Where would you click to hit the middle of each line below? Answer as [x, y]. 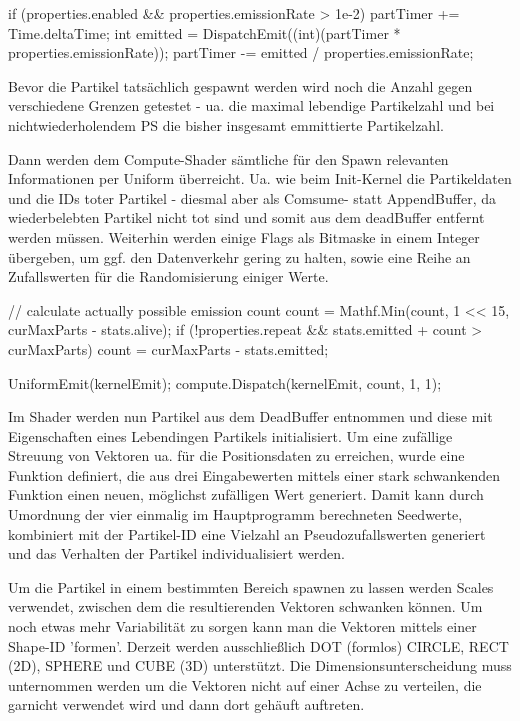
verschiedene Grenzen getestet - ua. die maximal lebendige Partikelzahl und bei [251, 105]
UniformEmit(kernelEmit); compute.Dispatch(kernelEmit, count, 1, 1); [225, 382]
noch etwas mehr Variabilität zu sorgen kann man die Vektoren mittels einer [242, 626]
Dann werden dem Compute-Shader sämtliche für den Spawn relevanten [228, 158]
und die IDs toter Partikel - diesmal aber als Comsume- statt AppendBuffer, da [252, 197]
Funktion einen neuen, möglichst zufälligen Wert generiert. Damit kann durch [246, 494]
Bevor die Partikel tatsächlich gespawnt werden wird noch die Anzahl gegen [240, 85]
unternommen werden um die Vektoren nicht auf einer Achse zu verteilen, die [245, 684]
